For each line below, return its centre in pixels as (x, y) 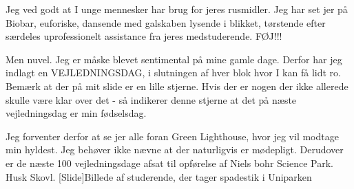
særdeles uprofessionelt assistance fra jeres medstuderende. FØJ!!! (144, 36)
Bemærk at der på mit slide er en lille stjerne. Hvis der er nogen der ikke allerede (177, 86)
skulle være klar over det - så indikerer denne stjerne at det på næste (151, 99)
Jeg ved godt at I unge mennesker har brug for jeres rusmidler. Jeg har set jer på (177, 9)
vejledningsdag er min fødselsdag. (76, 113)
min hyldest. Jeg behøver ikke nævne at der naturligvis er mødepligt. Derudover (175, 149)
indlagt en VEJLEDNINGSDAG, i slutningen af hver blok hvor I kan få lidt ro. (173, 73)
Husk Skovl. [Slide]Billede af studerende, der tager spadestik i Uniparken (159, 176)
